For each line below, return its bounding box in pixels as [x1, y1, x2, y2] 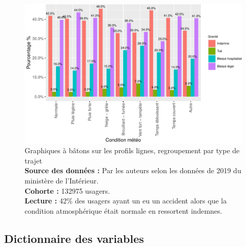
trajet [25, 155, 43, 166]
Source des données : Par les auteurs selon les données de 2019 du [25, 165, 241, 176]
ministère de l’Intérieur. [25, 175, 99, 186]
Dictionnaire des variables [4, 230, 144, 246]
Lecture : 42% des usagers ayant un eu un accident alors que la [25, 195, 227, 206]
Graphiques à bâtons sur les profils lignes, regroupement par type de [25, 145, 240, 156]
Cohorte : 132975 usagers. [25, 185, 110, 196]
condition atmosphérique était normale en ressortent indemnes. [25, 205, 222, 216]
